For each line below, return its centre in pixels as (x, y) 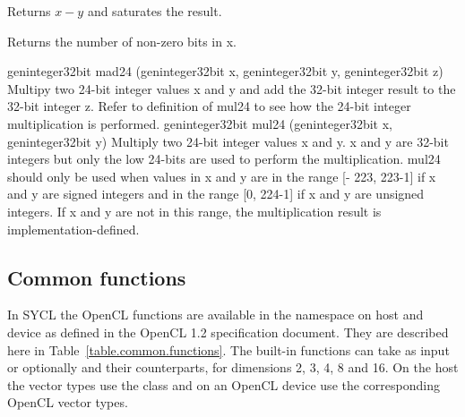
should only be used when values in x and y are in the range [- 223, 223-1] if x (222, 176)
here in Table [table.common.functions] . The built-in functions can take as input (228, 349)
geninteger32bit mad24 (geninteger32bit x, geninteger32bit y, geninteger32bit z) (225, 71)
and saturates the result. (155, 11)
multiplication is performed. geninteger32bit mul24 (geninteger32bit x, (200, 123)
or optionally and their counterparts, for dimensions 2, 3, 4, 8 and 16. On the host (233, 367)
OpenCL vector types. (68, 402)
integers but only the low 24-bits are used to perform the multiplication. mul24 (224, 159)
